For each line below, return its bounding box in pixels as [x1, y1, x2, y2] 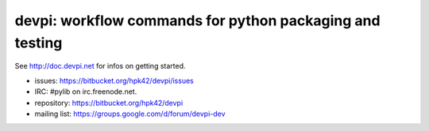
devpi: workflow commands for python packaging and [14, 12, 381, 29]
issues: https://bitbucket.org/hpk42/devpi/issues [34, 76, 194, 85]
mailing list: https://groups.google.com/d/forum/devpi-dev [34, 109, 226, 118]
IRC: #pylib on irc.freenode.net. [34, 87, 137, 96]
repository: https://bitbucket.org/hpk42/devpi [34, 98, 184, 107]
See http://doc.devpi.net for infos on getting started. [14, 62, 186, 71]
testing [14, 34, 63, 51]
